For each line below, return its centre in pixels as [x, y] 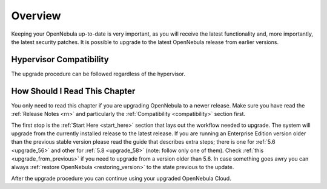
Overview [36, 16]
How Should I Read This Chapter [73, 91]
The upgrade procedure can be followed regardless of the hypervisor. [98, 74]
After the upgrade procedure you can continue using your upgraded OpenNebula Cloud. [121, 178]
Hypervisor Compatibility [60, 59]
